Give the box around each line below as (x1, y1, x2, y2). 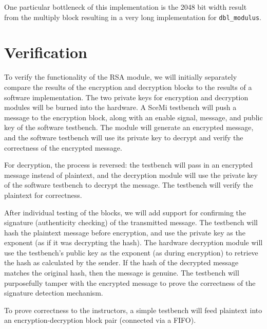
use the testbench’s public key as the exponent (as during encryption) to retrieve (4, 247, 258, 258)
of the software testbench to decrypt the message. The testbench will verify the (4, 179, 253, 190)
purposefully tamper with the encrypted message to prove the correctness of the (4, 277, 256, 288)
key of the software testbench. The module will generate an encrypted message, (4, 122, 254, 133)
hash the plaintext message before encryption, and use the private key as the (4, 227, 245, 237)
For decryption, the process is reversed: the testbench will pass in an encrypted (4, 159, 253, 170)
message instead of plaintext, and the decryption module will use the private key (4, 169, 258, 180)
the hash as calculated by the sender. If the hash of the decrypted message (4, 257, 239, 268)
